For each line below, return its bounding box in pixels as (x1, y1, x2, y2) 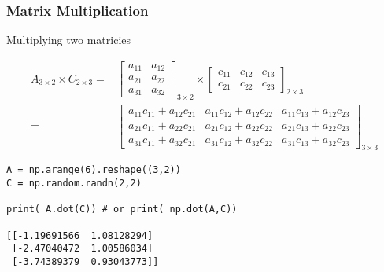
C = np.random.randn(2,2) (6, 178, 142, 189)
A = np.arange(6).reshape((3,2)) (6, 164, 181, 176)
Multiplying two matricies (6, 31, 131, 48)
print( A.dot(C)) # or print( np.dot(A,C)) (6, 204, 238, 215)
